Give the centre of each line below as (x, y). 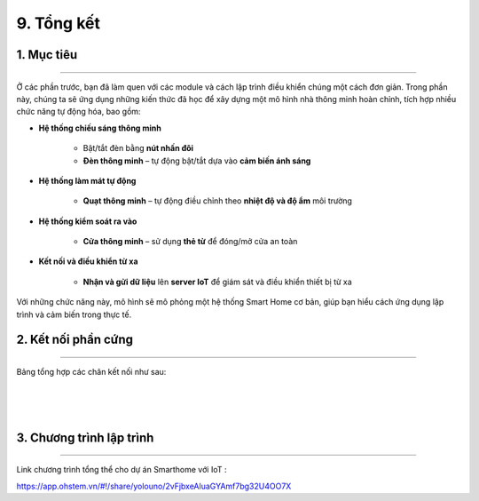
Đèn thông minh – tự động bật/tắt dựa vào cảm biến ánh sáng (197, 161)
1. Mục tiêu (47, 55)
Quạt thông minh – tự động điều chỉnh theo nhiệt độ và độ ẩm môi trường (217, 201)
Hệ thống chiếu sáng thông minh (100, 128)
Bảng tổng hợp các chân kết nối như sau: (91, 372)
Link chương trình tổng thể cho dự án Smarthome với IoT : (122, 470)
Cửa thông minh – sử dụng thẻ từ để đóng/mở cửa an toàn (190, 242)
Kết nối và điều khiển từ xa (88, 261)
